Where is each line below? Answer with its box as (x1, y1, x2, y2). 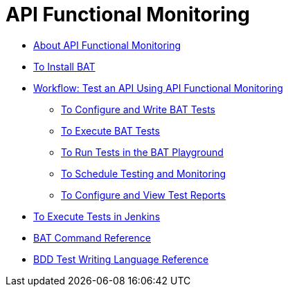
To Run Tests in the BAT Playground (61, 146, 224, 158)
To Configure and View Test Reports (61, 188, 226, 201)
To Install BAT (33, 60, 96, 72)
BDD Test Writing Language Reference (33, 253, 209, 265)
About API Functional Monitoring (33, 39, 181, 51)
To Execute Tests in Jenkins (33, 210, 161, 222)
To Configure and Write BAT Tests (61, 103, 215, 115)
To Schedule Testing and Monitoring (61, 167, 226, 179)
